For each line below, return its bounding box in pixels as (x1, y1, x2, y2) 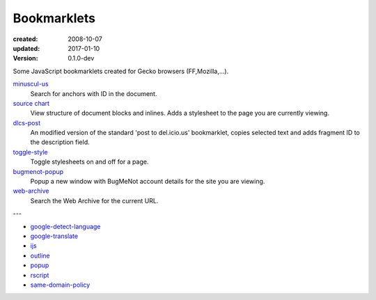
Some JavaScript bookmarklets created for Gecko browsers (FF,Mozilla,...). (13, 67, 229, 75)
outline (30, 251, 50, 260)
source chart (13, 99, 50, 107)
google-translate (30, 232, 79, 240)
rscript (30, 271, 49, 279)
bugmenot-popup (13, 167, 64, 175)
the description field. (30, 138, 90, 146)
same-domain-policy (30, 281, 91, 289)
